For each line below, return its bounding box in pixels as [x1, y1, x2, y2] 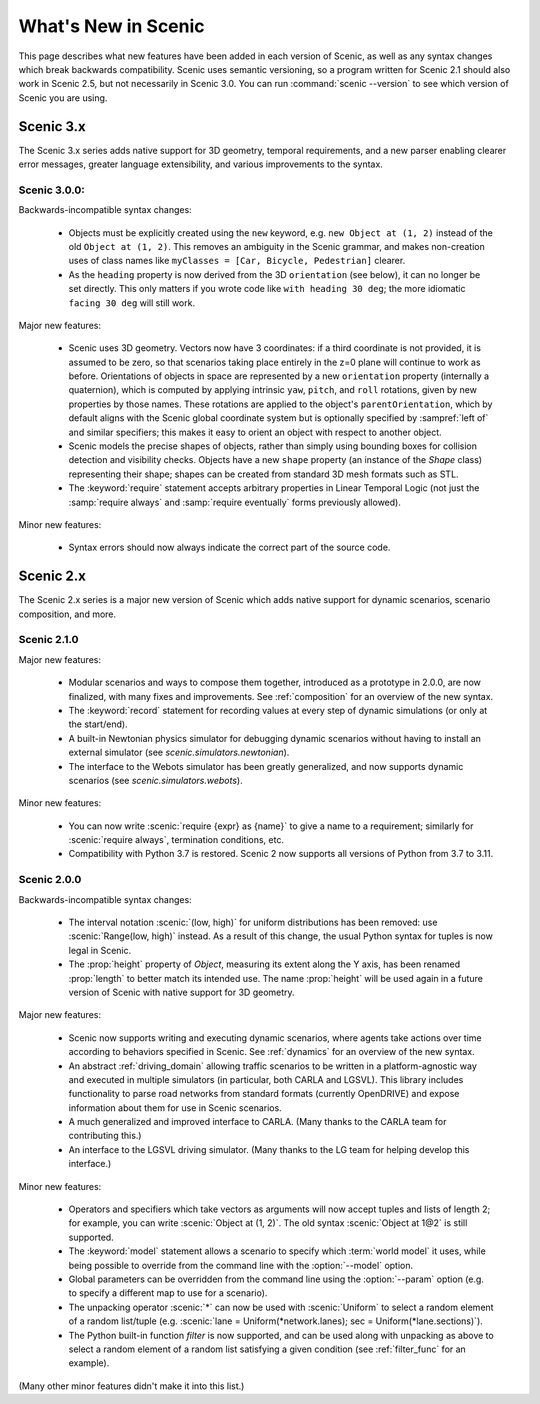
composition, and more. [18, 608, 117, 620]
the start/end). [68, 718, 129, 730]
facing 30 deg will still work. [68, 296, 195, 309]
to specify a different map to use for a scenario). [68, 1287, 268, 1299]
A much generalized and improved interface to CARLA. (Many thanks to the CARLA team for [68, 1116, 447, 1128]
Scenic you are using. [18, 91, 108, 104]
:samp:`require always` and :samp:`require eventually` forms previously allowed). [68, 496, 402, 508]
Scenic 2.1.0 [18, 633, 79, 647]
